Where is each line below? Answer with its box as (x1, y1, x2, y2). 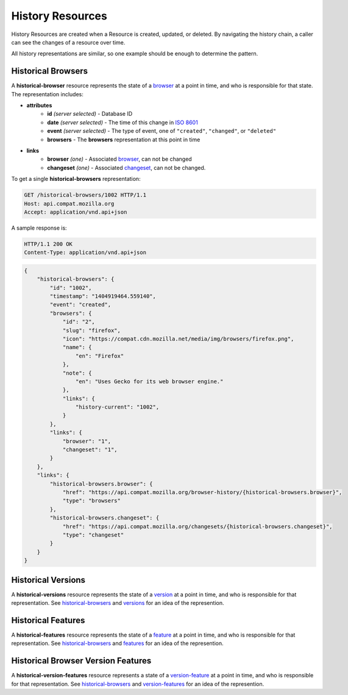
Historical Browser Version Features (11, 655, 152, 666)
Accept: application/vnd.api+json (24, 208, 127, 216)
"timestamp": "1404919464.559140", (49, 293, 157, 300)
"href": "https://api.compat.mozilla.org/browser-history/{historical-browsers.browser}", (62, 489, 343, 496)
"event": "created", (49, 302, 112, 308)
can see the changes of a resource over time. (11, 38, 126, 46)
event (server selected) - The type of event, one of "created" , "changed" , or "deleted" (47, 127, 277, 135)
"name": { (62, 344, 92, 351)
